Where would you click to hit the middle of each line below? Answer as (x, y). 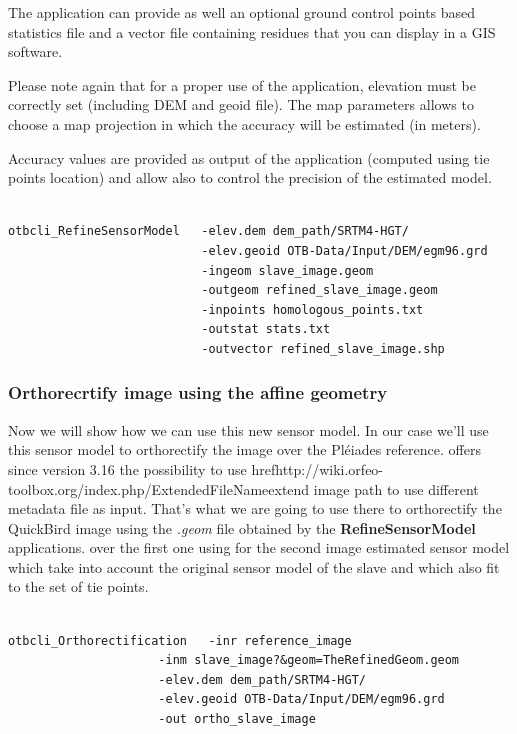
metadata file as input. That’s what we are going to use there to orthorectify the (255, 508)
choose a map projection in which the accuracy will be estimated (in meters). (244, 123)
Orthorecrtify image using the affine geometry (198, 392)
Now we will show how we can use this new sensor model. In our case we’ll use (248, 429)
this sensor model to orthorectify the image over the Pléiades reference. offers (244, 449)
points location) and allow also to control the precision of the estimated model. (250, 177)
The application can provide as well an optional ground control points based (242, 12)
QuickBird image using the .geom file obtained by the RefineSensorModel (242, 527)
